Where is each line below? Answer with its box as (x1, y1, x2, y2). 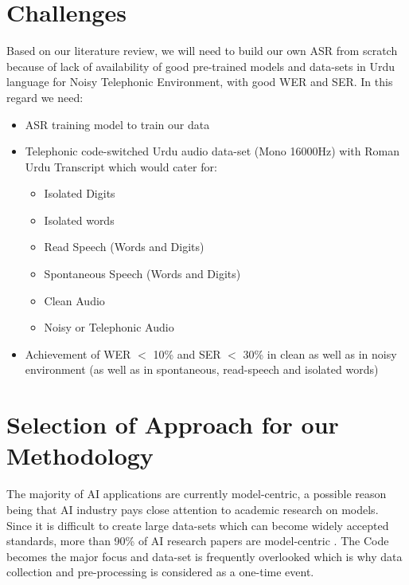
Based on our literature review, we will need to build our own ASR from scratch (6, 42, 398, 59)
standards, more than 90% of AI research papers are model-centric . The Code (6, 532, 389, 549)
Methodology (6, 439, 154, 472)
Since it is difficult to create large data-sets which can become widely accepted (6, 516, 389, 533)
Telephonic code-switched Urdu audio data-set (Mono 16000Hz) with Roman (25, 143, 399, 159)
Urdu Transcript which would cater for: (25, 158, 217, 175)
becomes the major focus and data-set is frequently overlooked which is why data (6, 548, 403, 564)
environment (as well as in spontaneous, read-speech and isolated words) (25, 361, 379, 378)
